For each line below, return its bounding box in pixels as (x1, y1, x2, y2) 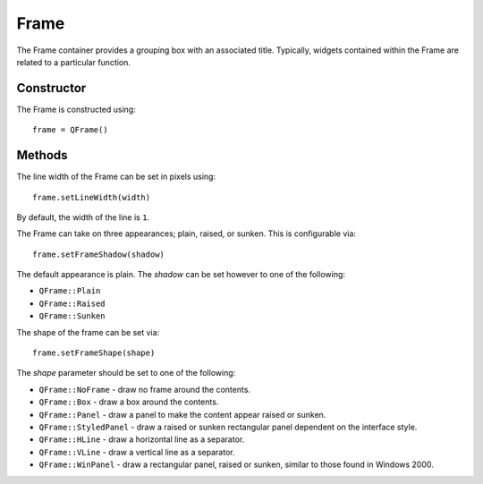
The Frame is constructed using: (16, 104, 136, 115)
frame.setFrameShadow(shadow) (32, 249, 165, 259)
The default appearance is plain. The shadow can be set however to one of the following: (16, 269, 346, 280)
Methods (16, 148, 68, 163)
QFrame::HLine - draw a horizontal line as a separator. (38, 434, 245, 445)
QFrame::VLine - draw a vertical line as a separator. (38, 446, 235, 457)
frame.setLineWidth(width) (32, 192, 151, 202)
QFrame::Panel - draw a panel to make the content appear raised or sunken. (38, 409, 326, 420)
